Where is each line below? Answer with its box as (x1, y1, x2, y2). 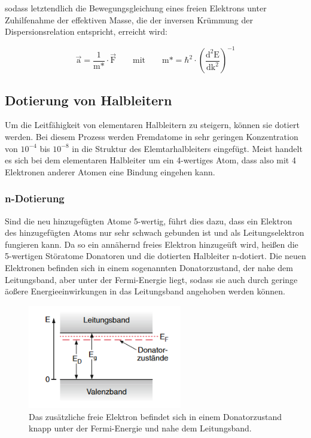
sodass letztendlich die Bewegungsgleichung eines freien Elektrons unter (5, 2, 267, 14)
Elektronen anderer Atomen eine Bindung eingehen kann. (5, 165, 215, 178)
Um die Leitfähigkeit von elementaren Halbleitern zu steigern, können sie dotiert (5, 118, 300, 131)
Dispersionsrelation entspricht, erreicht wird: (5, 25, 167, 38)
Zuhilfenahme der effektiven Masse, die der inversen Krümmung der (5, 13, 253, 26)
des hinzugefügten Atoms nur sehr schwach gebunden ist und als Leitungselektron (5, 226, 304, 239)
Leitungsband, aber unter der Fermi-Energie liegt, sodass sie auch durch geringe (5, 273, 298, 285)
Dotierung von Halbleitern (5, 90, 172, 109)
